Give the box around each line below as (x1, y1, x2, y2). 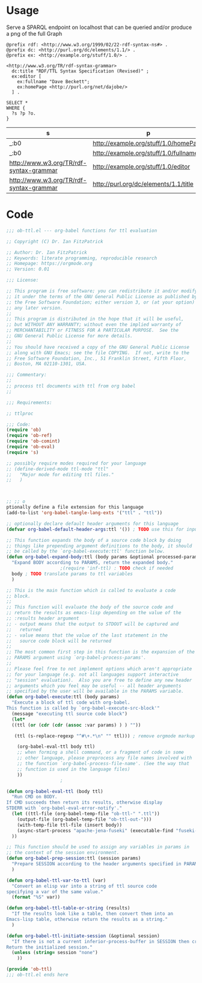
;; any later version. (6, 305, 63, 311)
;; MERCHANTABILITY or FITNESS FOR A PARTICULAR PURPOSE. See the (6, 327, 179, 334)
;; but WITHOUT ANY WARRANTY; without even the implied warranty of (6, 322, 182, 328)
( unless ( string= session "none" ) (11, 950, 98, 956)
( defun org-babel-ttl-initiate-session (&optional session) (6, 933, 161, 939)
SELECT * (6, 100, 28, 106)
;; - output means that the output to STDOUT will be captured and (6, 621, 179, 627)
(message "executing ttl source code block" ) (11, 710, 128, 717)
